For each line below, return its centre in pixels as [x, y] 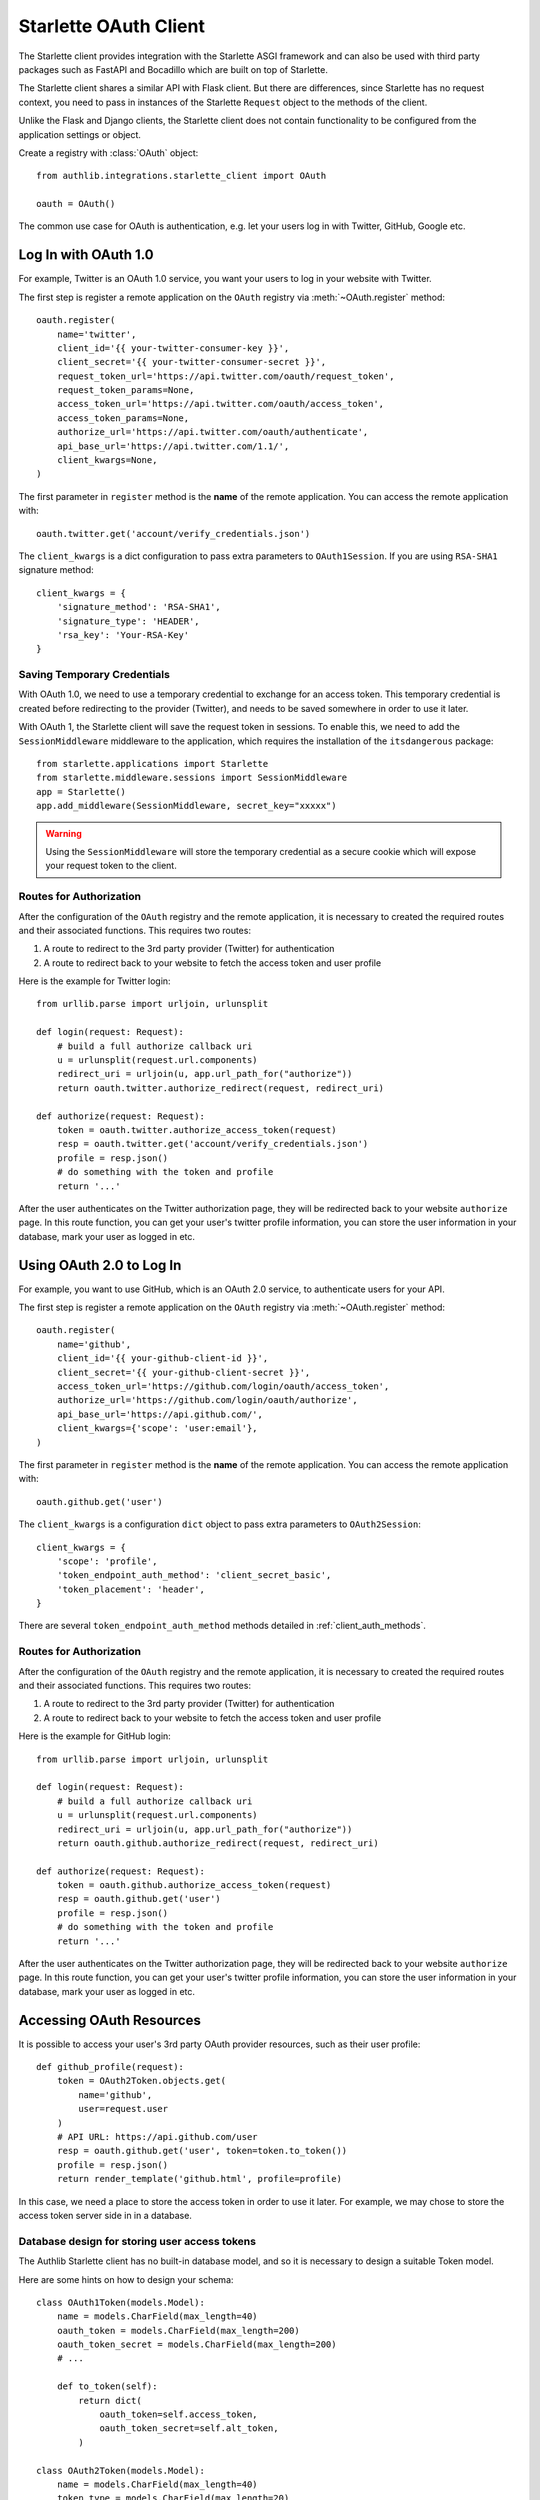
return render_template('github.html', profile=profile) [199, 2179]
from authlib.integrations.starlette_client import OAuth [181, 176]
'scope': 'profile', [107, 1561]
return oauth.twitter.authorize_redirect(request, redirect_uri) [220, 1088]
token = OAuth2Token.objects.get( [141, 2081]
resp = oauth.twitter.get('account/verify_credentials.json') [212, 1144]
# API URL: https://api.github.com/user [157, 2137]
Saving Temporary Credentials [94, 675]
